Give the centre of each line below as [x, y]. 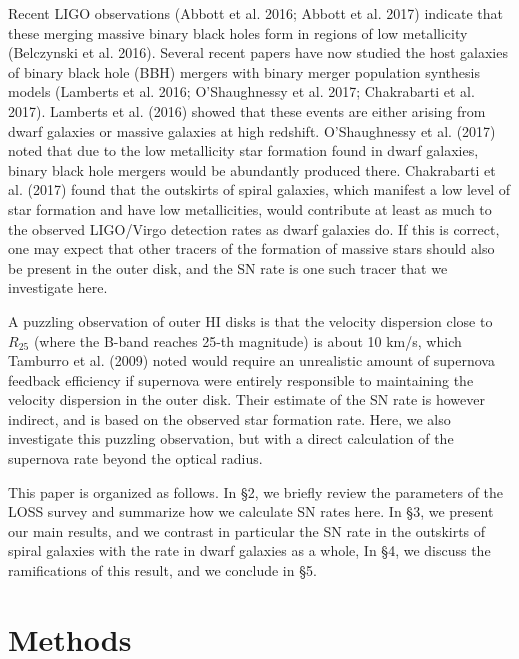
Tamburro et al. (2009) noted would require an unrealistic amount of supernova [251, 360]
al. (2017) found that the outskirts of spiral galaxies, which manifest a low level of [259, 189]
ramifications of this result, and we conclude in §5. [162, 570]
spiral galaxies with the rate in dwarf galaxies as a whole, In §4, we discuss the [249, 550]
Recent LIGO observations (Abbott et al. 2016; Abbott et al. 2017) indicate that [255, 13]
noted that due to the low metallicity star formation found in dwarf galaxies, [243, 150]
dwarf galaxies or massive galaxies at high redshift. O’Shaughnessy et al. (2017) [252, 130]
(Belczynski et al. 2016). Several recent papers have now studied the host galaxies [258, 52]
